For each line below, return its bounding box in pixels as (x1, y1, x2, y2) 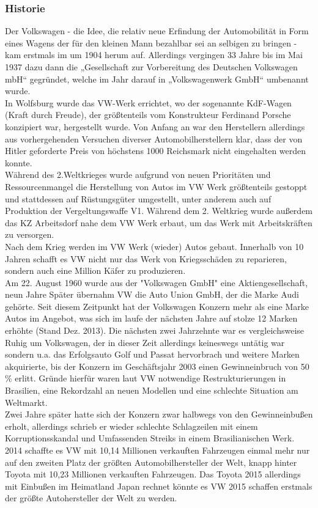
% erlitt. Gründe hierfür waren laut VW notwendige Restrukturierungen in (5, 372, 286, 385)
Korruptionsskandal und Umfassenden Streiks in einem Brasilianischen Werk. (5, 432, 295, 444)
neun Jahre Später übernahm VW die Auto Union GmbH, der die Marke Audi (5, 288, 299, 301)
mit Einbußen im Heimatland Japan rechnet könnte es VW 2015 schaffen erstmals (5, 479, 312, 492)
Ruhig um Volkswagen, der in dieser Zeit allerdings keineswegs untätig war (5, 336, 285, 348)
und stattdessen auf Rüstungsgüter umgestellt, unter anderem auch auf (5, 192, 272, 205)
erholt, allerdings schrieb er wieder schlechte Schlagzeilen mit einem (5, 419, 258, 432)
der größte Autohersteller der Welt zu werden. (5, 491, 177, 504)
